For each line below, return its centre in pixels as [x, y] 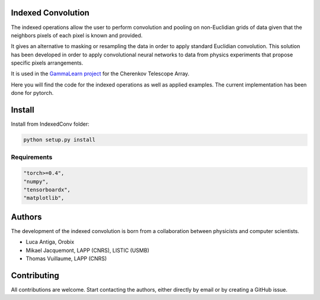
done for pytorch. [32, 93]
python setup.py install [60, 140]
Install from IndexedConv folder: [50, 124]
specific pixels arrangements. [47, 63]
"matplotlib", [44, 198]
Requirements [32, 157]
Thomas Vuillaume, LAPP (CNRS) [66, 258]
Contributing [35, 275]
